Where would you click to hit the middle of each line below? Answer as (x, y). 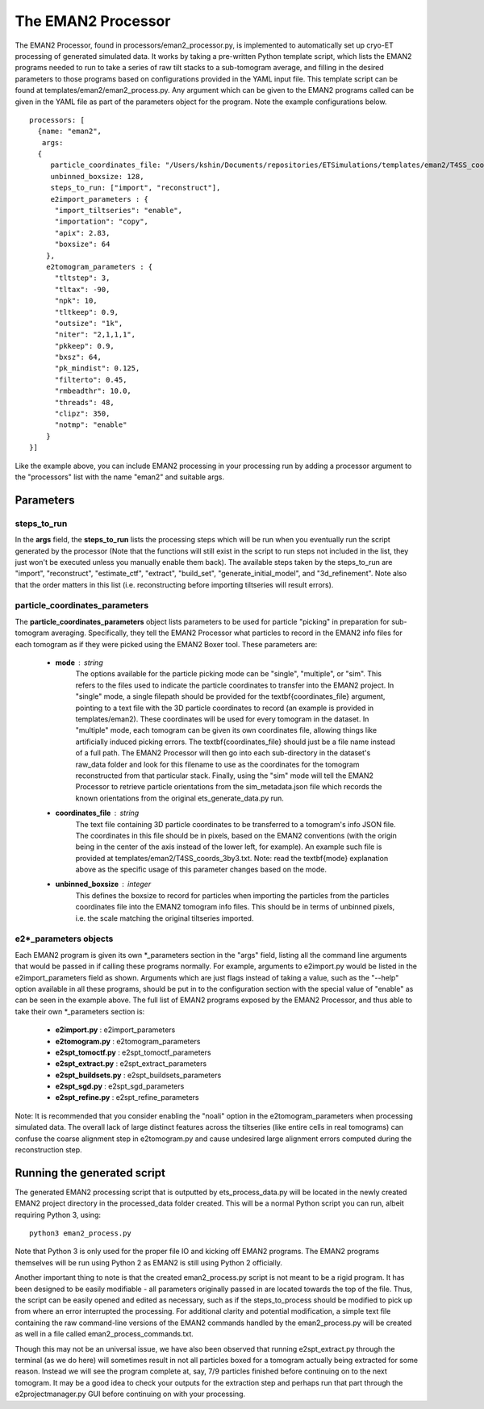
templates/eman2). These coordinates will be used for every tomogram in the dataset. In (222, 719)
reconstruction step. (48, 1150)
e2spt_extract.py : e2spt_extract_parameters (131, 1064)
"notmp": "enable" (91, 425)
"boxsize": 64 (82, 245)
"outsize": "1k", (89, 323)
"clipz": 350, (82, 414)
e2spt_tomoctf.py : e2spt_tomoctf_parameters (133, 1052)
